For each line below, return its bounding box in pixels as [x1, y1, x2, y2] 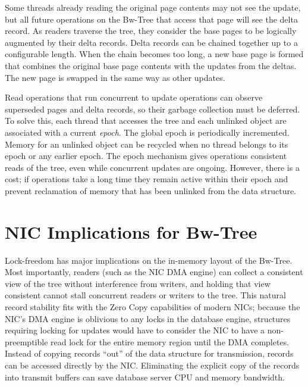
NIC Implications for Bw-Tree [5, 219, 257, 244]
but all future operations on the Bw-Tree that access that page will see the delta [5, 13, 298, 25]
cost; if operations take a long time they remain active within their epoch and [5, 173, 288, 185]
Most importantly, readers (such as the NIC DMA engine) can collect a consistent [5, 266, 303, 278]
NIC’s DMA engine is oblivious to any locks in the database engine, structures [5, 312, 291, 324]
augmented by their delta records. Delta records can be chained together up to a [5, 36, 298, 48]
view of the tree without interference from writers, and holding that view [5, 277, 271, 289]
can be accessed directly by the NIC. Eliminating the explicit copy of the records [5, 358, 300, 371]
